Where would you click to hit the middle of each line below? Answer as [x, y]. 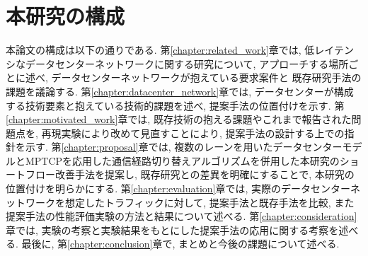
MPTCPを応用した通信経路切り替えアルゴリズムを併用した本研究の [182, 160]
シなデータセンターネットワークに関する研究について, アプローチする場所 [177, 63]
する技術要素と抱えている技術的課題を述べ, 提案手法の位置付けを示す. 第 [175, 105]
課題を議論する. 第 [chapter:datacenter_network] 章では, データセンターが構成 [180, 91]
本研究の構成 [65, 16]
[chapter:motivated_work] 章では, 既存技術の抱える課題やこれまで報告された [179, 119]
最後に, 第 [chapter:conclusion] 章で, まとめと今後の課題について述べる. [180, 244]
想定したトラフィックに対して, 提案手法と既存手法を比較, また [209, 202]
